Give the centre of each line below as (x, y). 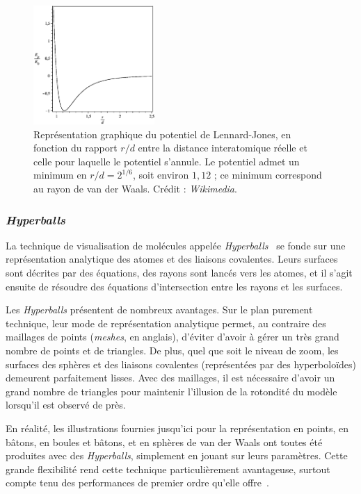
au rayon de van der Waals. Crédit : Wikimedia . (135, 188)
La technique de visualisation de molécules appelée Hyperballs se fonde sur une (176, 245)
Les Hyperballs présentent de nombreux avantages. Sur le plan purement (159, 310)
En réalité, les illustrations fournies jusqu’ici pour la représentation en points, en (177, 428)
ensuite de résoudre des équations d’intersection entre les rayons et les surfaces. (174, 286)
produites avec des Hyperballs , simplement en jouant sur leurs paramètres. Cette (177, 455)
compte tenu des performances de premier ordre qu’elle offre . (137, 483)
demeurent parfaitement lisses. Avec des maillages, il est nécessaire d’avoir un (170, 378)
